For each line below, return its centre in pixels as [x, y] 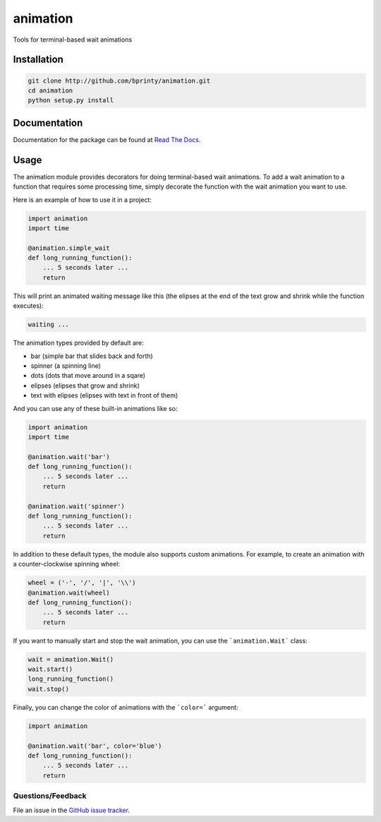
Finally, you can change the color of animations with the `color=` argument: [126, 707]
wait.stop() [49, 689]
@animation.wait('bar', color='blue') [95, 746]
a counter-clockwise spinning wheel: [66, 564]
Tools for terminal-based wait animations [73, 40]
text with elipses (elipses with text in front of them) [104, 395]
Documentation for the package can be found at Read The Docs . [107, 139]
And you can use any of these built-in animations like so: [95, 408]
